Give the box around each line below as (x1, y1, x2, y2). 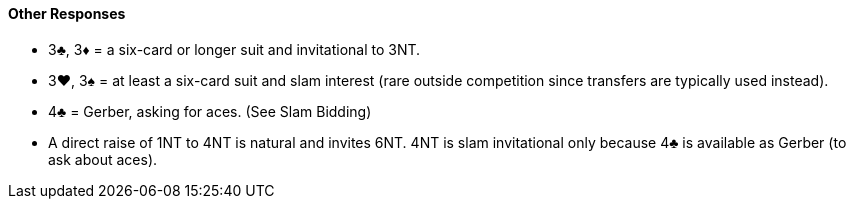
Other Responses (8, 5, 126, 22)
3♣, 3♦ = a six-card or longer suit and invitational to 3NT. (48, 40, 421, 58)
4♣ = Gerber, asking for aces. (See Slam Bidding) (48, 102, 372, 120)
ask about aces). (48, 150, 158, 168)
